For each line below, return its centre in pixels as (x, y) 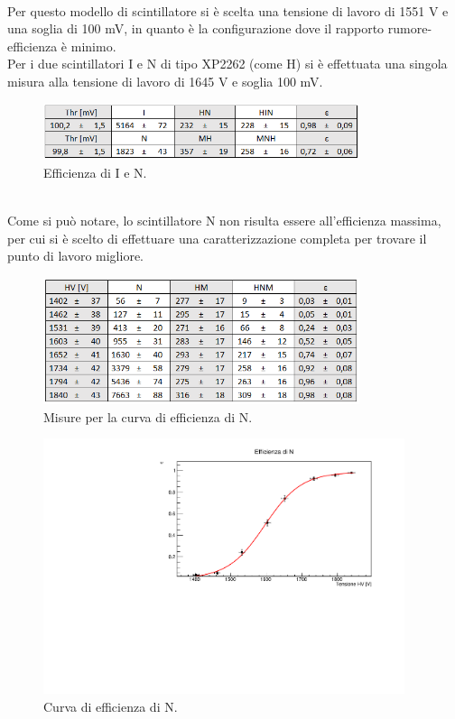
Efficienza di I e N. (95, 173)
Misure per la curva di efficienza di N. (148, 416)
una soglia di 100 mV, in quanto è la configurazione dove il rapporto (196, 28)
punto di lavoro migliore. (75, 256)
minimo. (93, 46)
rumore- (410, 28)
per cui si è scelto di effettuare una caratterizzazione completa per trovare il (217, 238)
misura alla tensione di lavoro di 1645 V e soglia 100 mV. (165, 81)
